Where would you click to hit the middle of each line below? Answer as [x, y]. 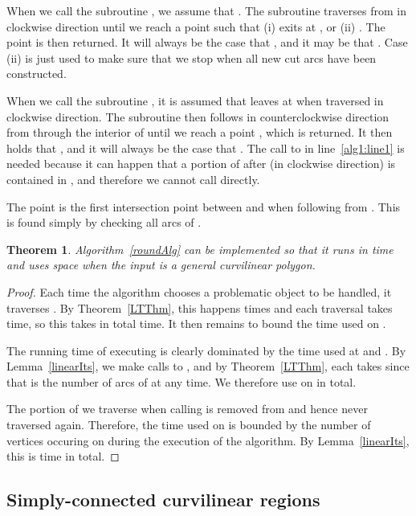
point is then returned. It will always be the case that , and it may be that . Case [207, 42]
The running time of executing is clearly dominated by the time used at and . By [206, 350]
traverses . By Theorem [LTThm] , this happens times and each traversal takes [200, 307]
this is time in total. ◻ [63, 456]
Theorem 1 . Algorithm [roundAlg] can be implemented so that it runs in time [200, 249]
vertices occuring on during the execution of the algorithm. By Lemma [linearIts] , [208, 440]
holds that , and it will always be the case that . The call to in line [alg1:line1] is [206, 147]
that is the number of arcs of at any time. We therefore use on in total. [181, 381]
